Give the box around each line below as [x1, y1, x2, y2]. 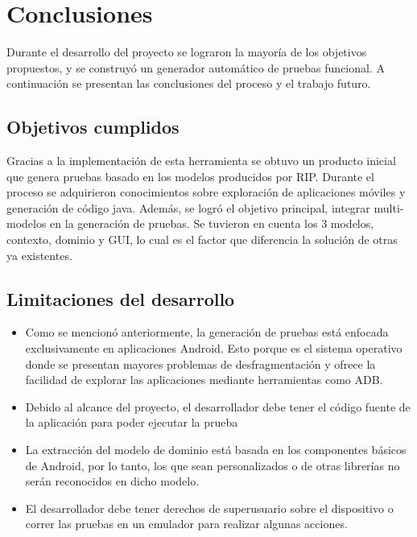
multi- [374, 199, 404, 216]
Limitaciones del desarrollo [6, 286, 235, 311]
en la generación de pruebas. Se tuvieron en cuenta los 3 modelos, [50, 215, 374, 232]
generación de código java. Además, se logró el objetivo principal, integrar [6, 199, 370, 216]
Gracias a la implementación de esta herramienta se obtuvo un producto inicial [6, 152, 396, 169]
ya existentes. [6, 246, 72, 263]
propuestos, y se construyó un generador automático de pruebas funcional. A [6, 59, 385, 76]
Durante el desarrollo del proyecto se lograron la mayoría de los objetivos [6, 43, 367, 60]
